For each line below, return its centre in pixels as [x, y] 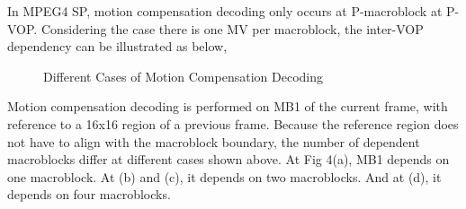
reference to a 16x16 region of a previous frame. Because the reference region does [233, 123]
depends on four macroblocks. [89, 194]
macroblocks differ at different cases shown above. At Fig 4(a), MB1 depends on [229, 159]
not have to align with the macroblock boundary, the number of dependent [214, 141]
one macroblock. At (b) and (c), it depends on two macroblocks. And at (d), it [224, 176]
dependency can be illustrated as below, [117, 46]
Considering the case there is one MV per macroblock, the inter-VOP [232, 28]
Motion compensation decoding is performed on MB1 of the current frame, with [228, 106]
